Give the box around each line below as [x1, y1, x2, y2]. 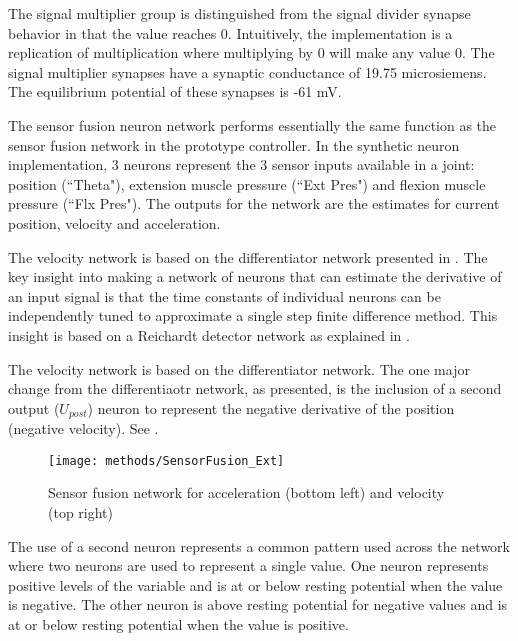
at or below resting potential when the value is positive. [8, 613, 349, 634]
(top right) [48, 501, 114, 522]
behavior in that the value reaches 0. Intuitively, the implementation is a [8, 22, 453, 43]
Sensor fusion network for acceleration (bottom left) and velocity [48, 482, 445, 503]
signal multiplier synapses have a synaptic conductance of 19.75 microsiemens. [8, 61, 487, 82]
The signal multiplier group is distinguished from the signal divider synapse [8, 3, 471, 23]
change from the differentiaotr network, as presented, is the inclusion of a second [8, 378, 502, 399]
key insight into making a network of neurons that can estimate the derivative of [8, 266, 502, 287]
